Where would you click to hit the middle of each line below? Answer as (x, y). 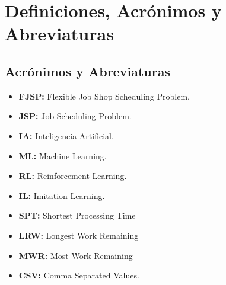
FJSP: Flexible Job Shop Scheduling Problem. (104, 96)
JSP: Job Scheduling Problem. (75, 116)
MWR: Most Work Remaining (76, 255)
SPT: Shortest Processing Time (77, 215)
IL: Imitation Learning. (62, 195)
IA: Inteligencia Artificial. (66, 135)
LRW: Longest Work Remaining (79, 235)
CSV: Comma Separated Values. (79, 275)
